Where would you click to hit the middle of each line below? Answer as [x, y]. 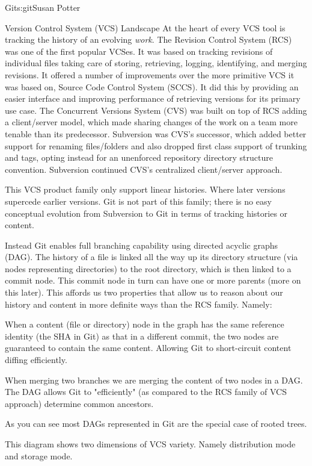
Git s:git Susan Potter [43, 7]
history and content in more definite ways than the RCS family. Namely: [139, 304]
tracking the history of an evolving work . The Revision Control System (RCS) [148, 39]
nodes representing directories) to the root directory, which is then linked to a [148, 268]
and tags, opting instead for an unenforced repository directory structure [139, 157]
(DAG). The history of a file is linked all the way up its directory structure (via [151, 257]
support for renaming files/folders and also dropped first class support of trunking [156, 145]
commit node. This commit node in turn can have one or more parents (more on [153, 280]
